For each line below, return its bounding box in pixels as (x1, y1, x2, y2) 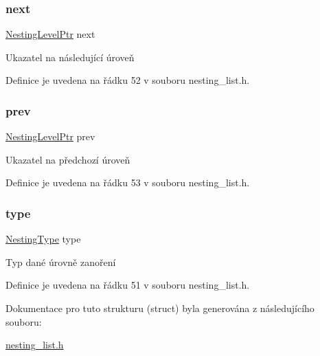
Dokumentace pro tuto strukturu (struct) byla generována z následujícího (5, 301, 315, 315)
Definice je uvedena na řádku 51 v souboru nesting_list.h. (5, 278, 250, 292)
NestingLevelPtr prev (5, 129, 95, 144)
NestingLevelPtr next (5, 27, 95, 41)
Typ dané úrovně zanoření (5, 254, 116, 269)
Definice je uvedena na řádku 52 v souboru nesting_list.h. (5, 73, 250, 87)
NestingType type (5, 232, 81, 246)
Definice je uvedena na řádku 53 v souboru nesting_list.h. (5, 175, 250, 190)
